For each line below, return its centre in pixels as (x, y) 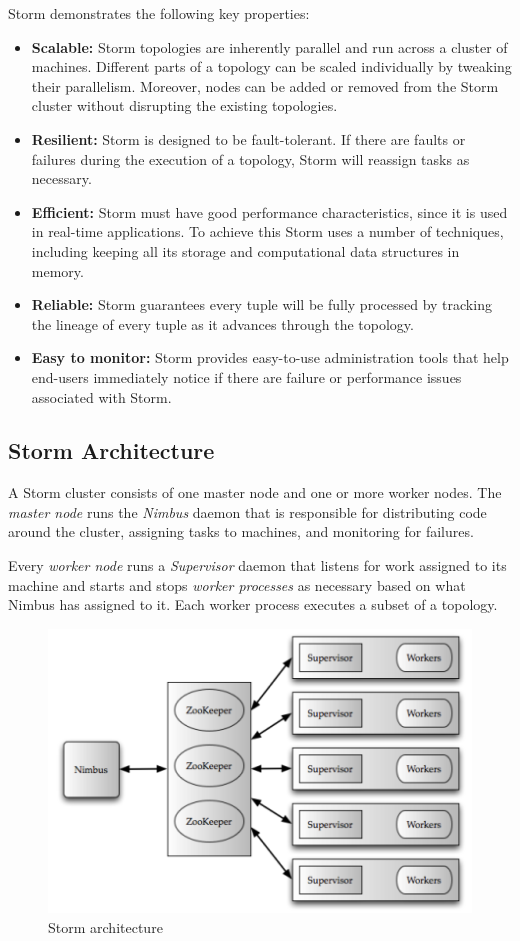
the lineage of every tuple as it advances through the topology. (222, 323)
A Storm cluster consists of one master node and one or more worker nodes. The (255, 492)
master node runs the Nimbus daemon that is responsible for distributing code (247, 511)
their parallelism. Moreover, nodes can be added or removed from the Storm (265, 85)
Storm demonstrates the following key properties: (159, 13)
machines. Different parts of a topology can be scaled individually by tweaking (271, 66)
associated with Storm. (101, 396)
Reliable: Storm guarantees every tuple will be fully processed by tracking (261, 304)
